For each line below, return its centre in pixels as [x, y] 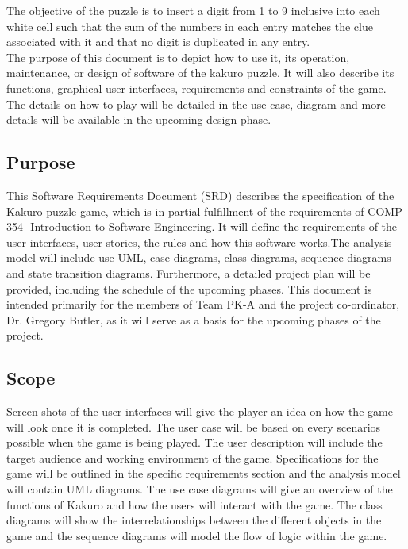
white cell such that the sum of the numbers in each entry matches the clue [190, 26]
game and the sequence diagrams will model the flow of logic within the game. [197, 535]
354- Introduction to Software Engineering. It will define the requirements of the [202, 227]
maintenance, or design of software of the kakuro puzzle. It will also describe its [200, 73]
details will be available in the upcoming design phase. [139, 119]
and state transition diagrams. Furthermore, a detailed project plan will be [189, 273]
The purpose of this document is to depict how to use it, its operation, [178, 57]
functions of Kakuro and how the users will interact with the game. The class [194, 504]
